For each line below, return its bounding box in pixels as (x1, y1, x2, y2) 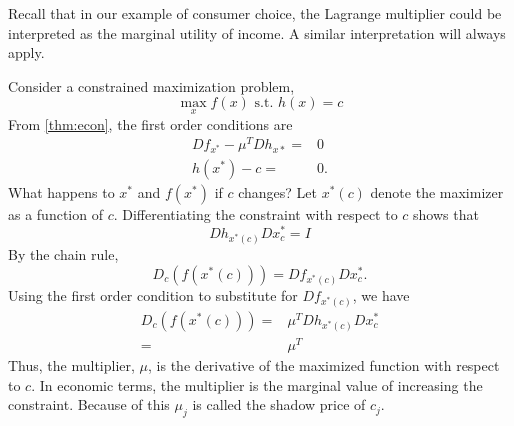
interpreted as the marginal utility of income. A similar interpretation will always (8, 22, 506, 43)
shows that (413, 204, 479, 225)
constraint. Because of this (8, 394, 170, 415)
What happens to (8, 182, 115, 203)
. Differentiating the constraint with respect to (113, 204, 398, 225)
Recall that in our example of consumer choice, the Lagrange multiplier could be (8, 3, 502, 23)
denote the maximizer (370, 182, 504, 203)
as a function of (8, 204, 103, 225)
